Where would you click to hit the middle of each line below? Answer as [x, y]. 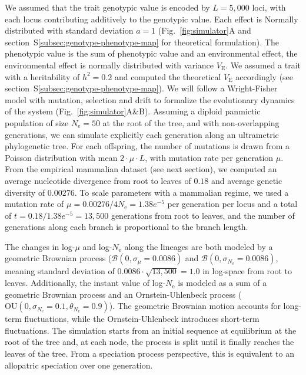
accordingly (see [265, 76]
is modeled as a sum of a [222, 283]
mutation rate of [34, 204]
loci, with [269, 7]
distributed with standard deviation [69, 30]
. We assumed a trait [263, 65]
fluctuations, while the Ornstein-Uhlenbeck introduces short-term [142, 319]
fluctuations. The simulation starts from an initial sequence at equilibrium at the [151, 330]
